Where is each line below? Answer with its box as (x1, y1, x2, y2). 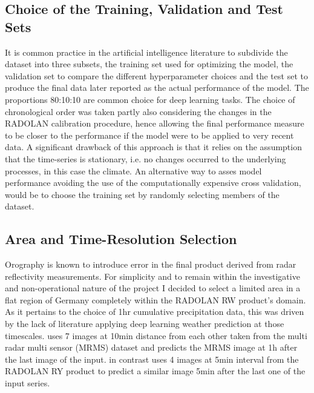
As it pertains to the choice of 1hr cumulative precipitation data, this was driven (5, 305, 304, 318)
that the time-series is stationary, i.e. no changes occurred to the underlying (5, 152, 286, 165)
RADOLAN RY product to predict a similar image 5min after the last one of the (5, 365, 306, 377)
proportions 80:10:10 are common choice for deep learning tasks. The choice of (5, 93, 295, 105)
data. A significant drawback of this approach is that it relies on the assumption (5, 140, 302, 153)
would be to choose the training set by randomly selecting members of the (5, 188, 280, 200)
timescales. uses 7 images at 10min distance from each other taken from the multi (5, 329, 307, 342)
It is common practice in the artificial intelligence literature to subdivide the (5, 45, 288, 58)
